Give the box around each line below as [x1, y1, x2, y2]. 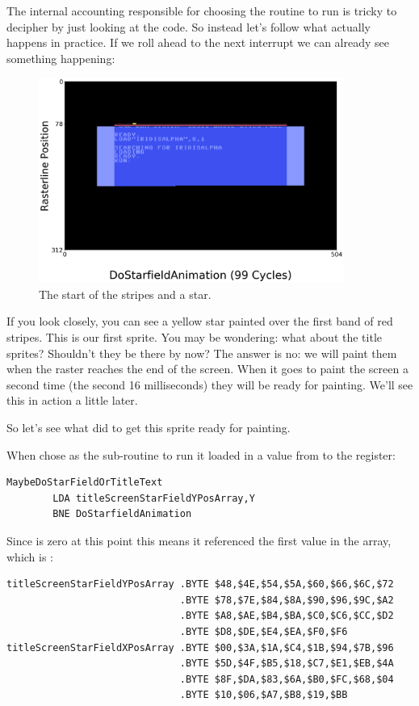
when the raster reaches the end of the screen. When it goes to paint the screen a [6, 360, 409, 377]
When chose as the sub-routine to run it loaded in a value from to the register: [6, 446, 396, 463]
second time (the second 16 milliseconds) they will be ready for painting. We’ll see [6, 376, 413, 393]
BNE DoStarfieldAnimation [52, 508, 192, 520]
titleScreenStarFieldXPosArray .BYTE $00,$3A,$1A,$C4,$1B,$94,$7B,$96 [6, 641, 394, 653]
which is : [6, 548, 54, 565]
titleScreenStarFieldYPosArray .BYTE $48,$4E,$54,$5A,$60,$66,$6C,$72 [6, 578, 394, 590]
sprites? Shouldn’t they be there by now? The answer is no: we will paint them [6, 344, 397, 361]
